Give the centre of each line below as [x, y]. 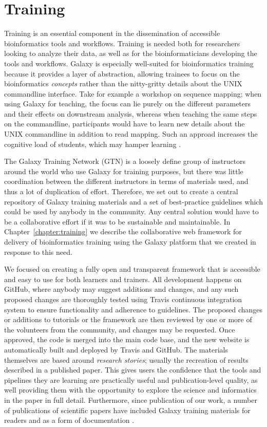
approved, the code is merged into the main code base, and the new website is [127, 339]
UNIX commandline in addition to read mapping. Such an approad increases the [131, 134]
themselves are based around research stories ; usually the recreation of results [126, 359]
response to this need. [38, 252]
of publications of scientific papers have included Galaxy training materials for [127, 410]
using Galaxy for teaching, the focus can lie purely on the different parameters [128, 104]
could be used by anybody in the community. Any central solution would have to [131, 211]
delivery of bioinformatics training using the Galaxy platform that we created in [130, 242]
